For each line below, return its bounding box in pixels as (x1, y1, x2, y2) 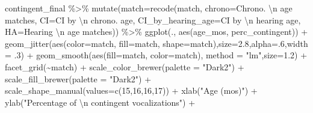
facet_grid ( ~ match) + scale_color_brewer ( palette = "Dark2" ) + (5, 60, 244, 73)
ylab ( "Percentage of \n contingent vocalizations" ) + (5, 96, 196, 108)
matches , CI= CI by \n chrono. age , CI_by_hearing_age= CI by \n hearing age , (5, 13, 301, 26)
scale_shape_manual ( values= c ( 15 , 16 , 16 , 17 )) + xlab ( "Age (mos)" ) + (5, 84, 258, 97)
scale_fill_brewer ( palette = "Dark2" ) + (5, 72, 152, 85)
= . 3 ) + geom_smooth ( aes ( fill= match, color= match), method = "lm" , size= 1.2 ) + (5, 49, 308, 61)
